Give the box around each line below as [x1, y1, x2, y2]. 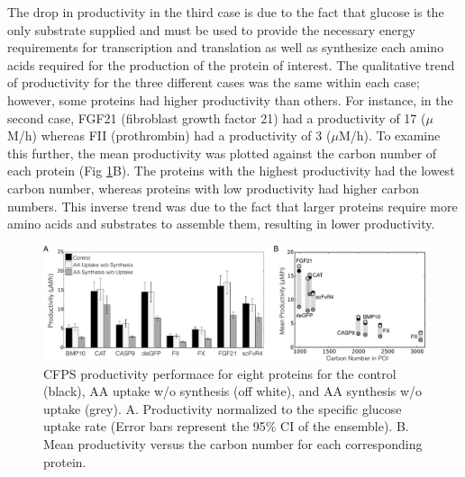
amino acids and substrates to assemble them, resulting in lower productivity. [7, 214, 435, 233]
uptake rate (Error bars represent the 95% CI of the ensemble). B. [43, 417, 409, 436]
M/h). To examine [338, 126, 441, 145]
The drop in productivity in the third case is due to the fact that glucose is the [7, 3, 444, 21]
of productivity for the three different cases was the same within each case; [7, 73, 420, 92]
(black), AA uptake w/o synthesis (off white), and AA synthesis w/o [43, 382, 423, 400]
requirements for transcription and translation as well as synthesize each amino [7, 38, 444, 57]
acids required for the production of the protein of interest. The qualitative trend [7, 55, 455, 74]
